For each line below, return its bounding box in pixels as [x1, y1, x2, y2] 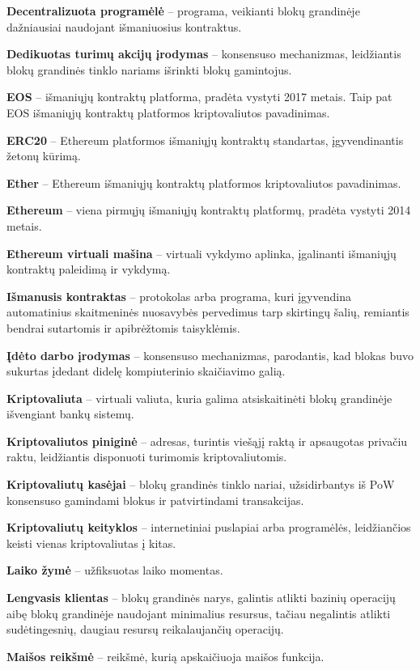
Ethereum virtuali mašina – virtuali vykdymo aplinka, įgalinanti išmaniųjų [6, 244, 397, 261]
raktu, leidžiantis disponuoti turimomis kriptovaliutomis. [6, 448, 287, 465]
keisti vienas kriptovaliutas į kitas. [6, 534, 176, 551]
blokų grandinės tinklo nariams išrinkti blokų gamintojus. [6, 61, 292, 78]
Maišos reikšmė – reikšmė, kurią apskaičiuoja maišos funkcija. [6, 647, 325, 664]
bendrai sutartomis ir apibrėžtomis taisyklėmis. [6, 319, 240, 336]
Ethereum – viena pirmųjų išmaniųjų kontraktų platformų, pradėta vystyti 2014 [6, 201, 411, 218]
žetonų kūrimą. [6, 147, 81, 164]
